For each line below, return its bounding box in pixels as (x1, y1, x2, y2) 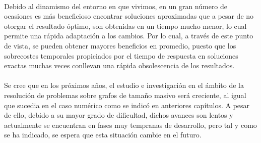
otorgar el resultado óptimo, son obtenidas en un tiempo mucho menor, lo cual (4, 20, 247, 31)
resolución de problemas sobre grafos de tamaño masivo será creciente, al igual (4, 89, 246, 100)
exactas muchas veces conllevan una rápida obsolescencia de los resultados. (4, 60, 235, 71)
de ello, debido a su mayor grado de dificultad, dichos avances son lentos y (4, 110, 233, 120)
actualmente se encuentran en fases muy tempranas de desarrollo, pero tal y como (4, 119, 257, 130)
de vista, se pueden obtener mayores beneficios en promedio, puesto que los (4, 40, 236, 51)
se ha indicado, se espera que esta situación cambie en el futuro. (4, 129, 202, 140)
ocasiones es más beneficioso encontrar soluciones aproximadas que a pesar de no (4, 11, 254, 21)
